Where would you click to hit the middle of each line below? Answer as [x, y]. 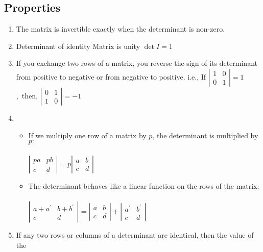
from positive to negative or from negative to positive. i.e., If [111, 76]
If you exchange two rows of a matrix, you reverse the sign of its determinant [137, 63]
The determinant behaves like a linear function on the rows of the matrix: [144, 185]
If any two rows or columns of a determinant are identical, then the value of [135, 234]
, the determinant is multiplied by [205, 135]
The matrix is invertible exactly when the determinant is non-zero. [121, 29]
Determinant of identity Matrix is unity [78, 46]
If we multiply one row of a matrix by [87, 135]
